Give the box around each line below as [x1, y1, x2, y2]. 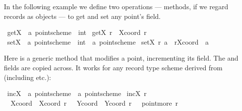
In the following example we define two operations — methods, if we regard [4, 1, 228, 11]
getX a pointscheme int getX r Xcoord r [7, 27, 147, 37]
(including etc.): [4, 72, 51, 82]
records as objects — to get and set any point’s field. [4, 11, 161, 21]
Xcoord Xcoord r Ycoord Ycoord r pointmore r [10, 97, 178, 108]
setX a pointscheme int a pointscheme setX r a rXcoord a [7, 36, 209, 47]
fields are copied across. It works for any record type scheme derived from [4, 62, 223, 72]
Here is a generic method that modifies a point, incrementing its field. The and [4, 53, 239, 63]
